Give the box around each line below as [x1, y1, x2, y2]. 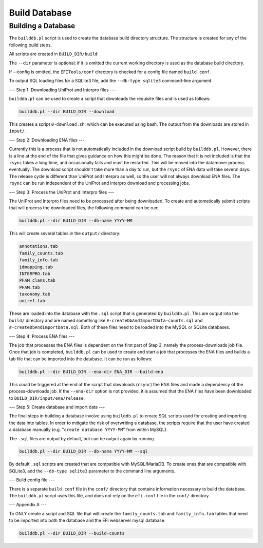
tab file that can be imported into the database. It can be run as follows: [9, 356, 153, 362]
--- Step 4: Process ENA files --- [9, 333, 75, 339]
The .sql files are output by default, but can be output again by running [9, 435, 154, 441]
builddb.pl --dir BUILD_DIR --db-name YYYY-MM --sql [19, 449, 148, 454]
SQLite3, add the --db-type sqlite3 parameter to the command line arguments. [9, 468, 175, 474]
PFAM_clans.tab [19, 278, 56, 283]
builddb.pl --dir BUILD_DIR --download [19, 109, 114, 115]
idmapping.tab [19, 264, 53, 270]
